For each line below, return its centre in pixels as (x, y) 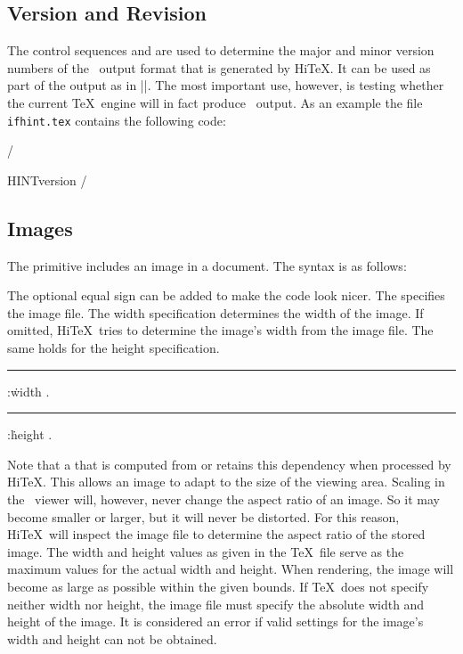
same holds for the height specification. (114, 347)
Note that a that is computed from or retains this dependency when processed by (229, 464)
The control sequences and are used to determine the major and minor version (221, 50)
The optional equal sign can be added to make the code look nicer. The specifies (226, 295)
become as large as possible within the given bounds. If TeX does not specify (218, 586)
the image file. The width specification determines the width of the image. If (215, 312)
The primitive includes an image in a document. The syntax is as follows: (207, 265)
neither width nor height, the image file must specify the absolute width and (216, 604)
